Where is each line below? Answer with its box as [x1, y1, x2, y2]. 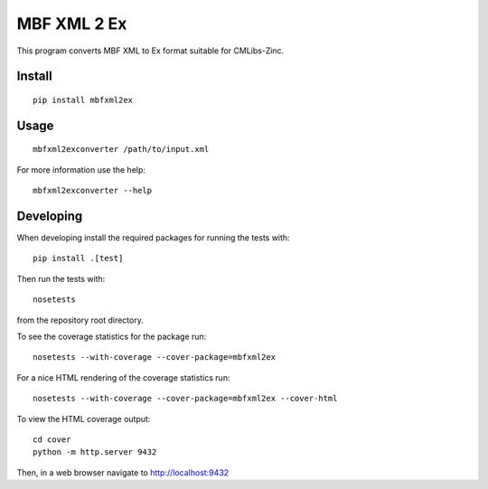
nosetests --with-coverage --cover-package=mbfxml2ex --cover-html [33, 393, 338, 404]
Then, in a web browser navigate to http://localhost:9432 [16, 466, 230, 478]
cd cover [33, 434, 71, 445]
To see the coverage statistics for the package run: [16, 331, 207, 342]
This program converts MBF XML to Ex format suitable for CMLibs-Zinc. [16, 45, 285, 56]
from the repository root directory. [16, 315, 144, 325]
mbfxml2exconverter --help [33, 185, 153, 196]
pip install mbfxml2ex [33, 95, 134, 105]
